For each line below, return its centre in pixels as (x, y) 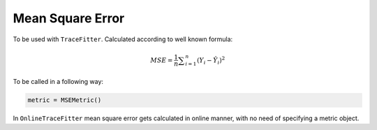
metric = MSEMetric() (65, 100)
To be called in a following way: (58, 82)
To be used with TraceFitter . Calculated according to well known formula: (123, 39)
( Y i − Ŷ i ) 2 (211, 60)
